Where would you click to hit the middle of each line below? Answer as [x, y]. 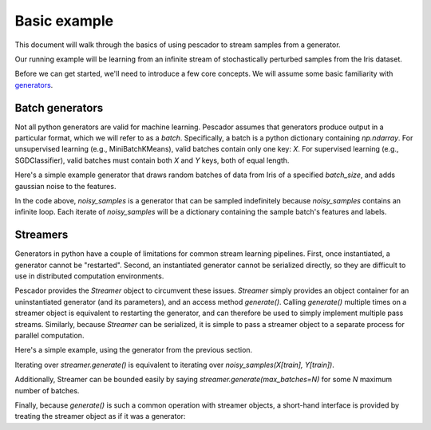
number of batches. [47, 390]
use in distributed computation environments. [89, 276]
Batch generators [59, 108]
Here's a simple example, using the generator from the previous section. [134, 350]
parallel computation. [49, 335]
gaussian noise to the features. [65, 186]
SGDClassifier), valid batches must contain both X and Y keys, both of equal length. [152, 160]
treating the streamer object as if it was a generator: [100, 416]
